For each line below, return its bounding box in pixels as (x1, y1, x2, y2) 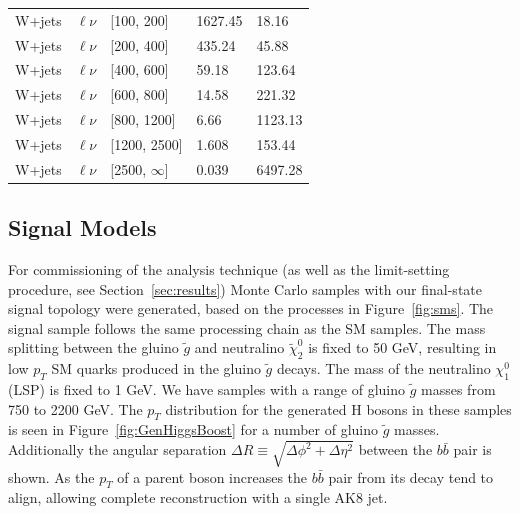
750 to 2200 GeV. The (8, 398, 143, 419)
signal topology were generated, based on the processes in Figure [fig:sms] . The (8, 298, 494, 319)
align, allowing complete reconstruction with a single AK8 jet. (8, 487, 388, 508)
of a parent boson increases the (117, 466, 308, 487)
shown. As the (8, 466, 95, 487)
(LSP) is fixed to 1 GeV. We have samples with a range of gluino (8, 379, 406, 400)
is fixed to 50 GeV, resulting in (308, 337, 497, 358)
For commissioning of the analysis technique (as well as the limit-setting (8, 259, 450, 280)
